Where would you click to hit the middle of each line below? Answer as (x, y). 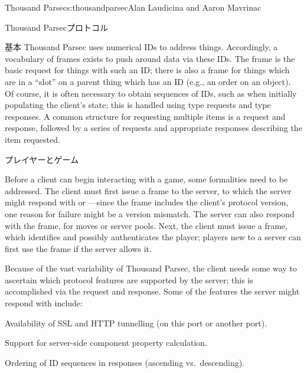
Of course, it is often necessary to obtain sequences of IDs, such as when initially (151, 93)
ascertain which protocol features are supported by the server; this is (129, 279)
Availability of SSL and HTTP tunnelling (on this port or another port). (136, 323)
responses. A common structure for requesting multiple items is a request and (145, 116)
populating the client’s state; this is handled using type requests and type (138, 105)
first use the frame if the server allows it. (78, 248)
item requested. (32, 139)
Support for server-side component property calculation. (106, 343)
